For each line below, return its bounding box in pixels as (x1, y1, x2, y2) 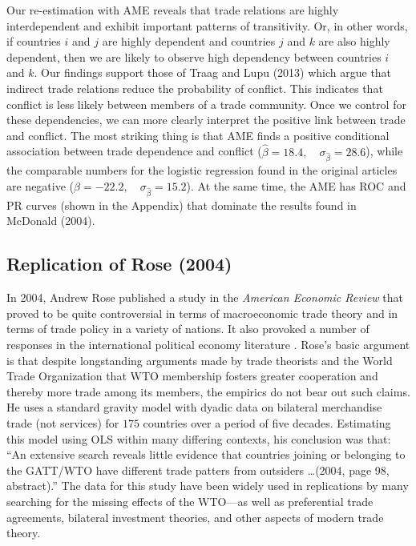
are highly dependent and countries (102, 33, 276, 50)
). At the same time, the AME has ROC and (186, 178, 406, 195)
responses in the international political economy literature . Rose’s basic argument (6, 336, 410, 353)
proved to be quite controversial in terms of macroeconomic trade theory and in (6, 304, 398, 321)
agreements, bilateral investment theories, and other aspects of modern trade (6, 508, 384, 525)
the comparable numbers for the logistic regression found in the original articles (6, 162, 398, 179)
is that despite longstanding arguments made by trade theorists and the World (6, 351, 393, 368)
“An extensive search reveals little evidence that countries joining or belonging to (6, 446, 406, 463)
